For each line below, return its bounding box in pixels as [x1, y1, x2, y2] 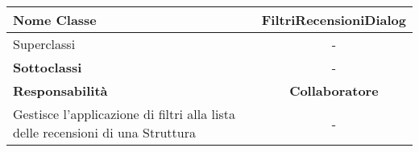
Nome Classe [13, 10, 97, 29]
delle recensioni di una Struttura [13, 123, 196, 142]
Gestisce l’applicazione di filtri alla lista [13, 105, 235, 123]
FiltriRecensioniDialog [261, 10, 406, 29]
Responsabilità [13, 81, 108, 100]
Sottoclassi [13, 58, 82, 76]
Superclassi [13, 35, 76, 53]
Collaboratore [289, 81, 379, 100]
